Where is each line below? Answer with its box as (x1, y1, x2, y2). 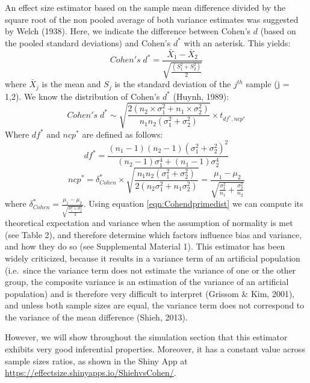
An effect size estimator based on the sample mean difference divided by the (5, 1, 286, 13)
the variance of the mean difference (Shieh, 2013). (5, 310, 188, 323)
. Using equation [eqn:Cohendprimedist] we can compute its (83, 197, 303, 210)
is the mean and (42, 78, 101, 90)
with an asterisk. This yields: (184, 36, 291, 49)
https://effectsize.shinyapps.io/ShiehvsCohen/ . (5, 366, 176, 379)
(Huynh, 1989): (173, 90, 229, 102)
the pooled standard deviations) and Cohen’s (5, 36, 171, 49)
